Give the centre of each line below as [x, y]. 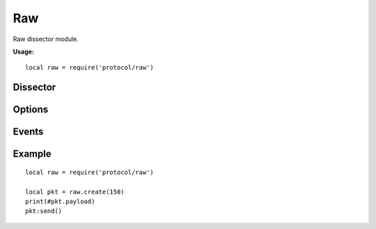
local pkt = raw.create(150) [75, 192]
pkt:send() [44, 211]
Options [31, 110]
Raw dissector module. [46, 39]
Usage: [24, 52]
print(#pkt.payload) [60, 201]
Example [32, 154]
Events [28, 132]
